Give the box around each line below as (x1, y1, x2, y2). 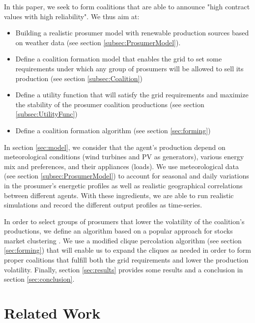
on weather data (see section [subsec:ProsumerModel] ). (15, 37, 181, 47)
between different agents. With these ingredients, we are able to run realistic (4, 190, 234, 200)
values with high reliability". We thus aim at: (4, 11, 140, 21)
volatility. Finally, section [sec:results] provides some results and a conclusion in (4, 264, 243, 274)
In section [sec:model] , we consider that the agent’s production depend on (4, 142, 226, 152)
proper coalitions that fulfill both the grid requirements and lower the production (4, 255, 249, 265)
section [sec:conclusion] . (4, 274, 75, 284)
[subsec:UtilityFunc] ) (15, 109, 78, 119)
